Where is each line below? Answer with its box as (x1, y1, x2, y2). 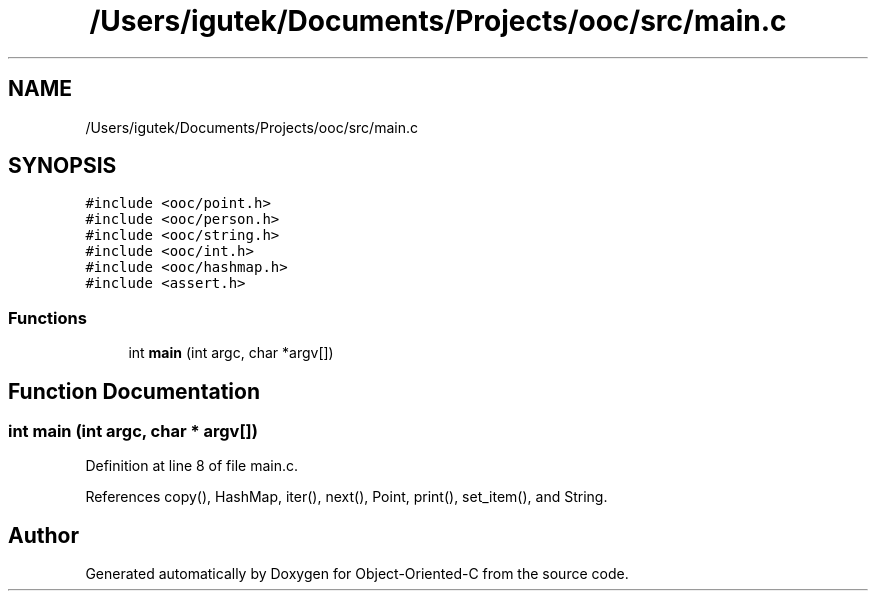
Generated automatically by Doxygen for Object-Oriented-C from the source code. (85, 565, 629, 583)
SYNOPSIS (8, 153, 117, 179)
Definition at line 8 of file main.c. (85, 457, 299, 475)
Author (8, 522, 79, 548)
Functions (8, 307, 87, 328)
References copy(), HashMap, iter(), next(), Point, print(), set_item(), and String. (85, 488, 608, 506)
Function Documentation (8, 378, 260, 404)
